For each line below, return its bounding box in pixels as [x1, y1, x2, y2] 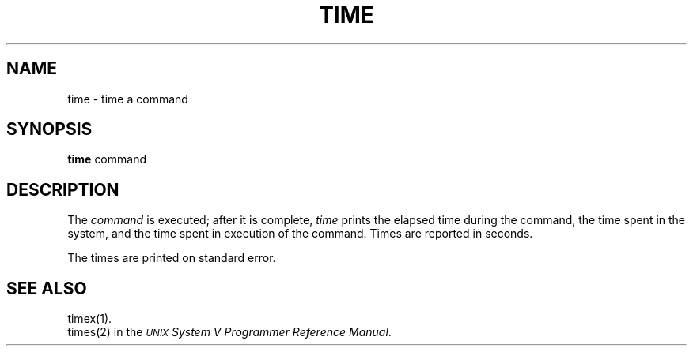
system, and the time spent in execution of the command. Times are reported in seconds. [67, 227, 533, 241]
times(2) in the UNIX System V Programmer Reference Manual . [67, 325, 392, 339]
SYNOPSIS [6, 119, 93, 140]
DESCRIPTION [6, 179, 119, 200]
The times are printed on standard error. [67, 251, 276, 265]
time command [67, 152, 146, 167]
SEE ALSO [6, 278, 87, 298]
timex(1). [67, 312, 112, 326]
